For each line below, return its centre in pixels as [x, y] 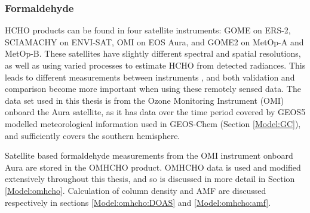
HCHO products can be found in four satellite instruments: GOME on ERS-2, [148, 30]
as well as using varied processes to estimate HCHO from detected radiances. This [155, 65]
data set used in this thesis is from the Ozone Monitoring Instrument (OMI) [145, 100]
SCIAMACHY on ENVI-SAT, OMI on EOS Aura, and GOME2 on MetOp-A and [154, 41]
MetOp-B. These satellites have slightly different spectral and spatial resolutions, [153, 53]
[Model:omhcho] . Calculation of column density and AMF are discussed [136, 190]
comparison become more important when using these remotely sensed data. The [153, 89]
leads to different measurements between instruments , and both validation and [150, 77]
